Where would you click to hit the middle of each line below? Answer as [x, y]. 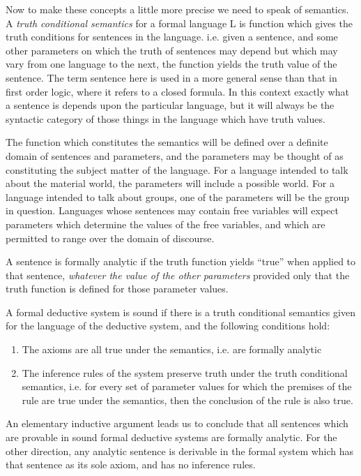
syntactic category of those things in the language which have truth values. [166, 118]
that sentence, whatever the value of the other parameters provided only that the [178, 275]
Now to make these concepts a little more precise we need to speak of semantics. [177, 9]
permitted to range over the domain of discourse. [110, 238]
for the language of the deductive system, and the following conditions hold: [168, 326]
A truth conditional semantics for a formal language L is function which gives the [179, 23]
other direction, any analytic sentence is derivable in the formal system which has [180, 451]
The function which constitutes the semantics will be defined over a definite [167, 142]
